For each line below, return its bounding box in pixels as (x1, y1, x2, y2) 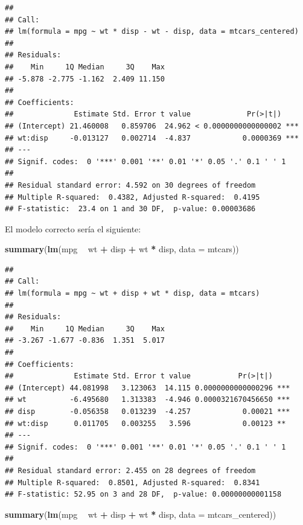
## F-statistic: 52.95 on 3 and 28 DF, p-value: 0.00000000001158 (5, 490, 282, 499)
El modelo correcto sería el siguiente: (5, 222, 141, 235)
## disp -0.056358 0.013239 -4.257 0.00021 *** (5, 407, 290, 416)
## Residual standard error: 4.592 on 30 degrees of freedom (5, 180, 256, 189)
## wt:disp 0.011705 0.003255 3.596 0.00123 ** (5, 419, 286, 428)
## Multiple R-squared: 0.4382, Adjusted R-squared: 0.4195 (5, 192, 260, 202)
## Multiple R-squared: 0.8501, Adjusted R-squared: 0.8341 (5, 478, 260, 487)
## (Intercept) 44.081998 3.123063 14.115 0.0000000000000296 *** (5, 383, 290, 392)
